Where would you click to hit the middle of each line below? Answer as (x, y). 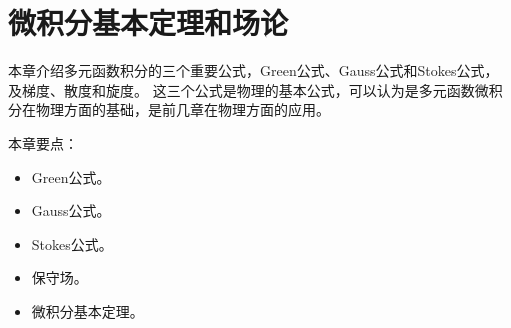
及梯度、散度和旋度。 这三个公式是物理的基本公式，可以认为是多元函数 (241, 89)
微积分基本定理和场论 (148, 22)
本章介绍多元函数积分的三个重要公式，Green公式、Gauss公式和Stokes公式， (253, 70)
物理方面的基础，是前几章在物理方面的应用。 (182, 109)
